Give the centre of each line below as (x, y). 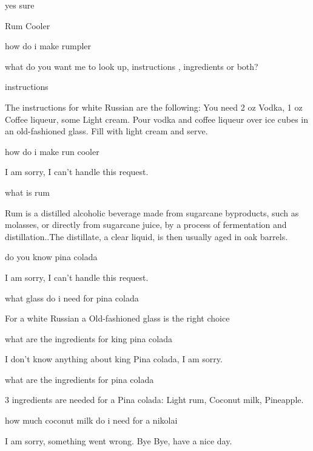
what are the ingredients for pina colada (79, 379)
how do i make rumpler (48, 46)
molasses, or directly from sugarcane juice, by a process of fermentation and (146, 225)
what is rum (28, 192)
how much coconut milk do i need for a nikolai (91, 420)
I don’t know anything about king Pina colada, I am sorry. (114, 359)
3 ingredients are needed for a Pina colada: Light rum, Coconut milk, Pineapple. (154, 400)
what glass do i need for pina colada (72, 298)
